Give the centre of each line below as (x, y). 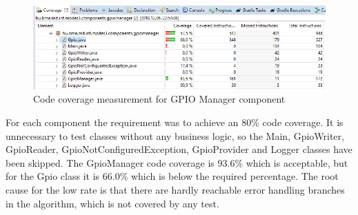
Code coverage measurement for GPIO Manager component (159, 99)
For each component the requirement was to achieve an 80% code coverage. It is (175, 122)
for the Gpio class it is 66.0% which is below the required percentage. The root (172, 176)
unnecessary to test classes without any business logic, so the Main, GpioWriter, (175, 135)
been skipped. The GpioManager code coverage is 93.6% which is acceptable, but (177, 162)
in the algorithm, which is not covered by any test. (112, 203)
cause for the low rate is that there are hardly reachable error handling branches (175, 189)
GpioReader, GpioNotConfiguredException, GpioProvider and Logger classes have (179, 149)
